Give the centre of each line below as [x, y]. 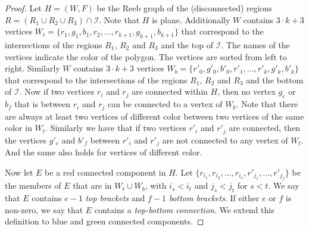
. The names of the [255, 44]
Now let [19, 172]
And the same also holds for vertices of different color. [104, 152]
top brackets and [115, 197]
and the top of [187, 44]
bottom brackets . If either [214, 197]
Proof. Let [23, 8]
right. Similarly [32, 68]
